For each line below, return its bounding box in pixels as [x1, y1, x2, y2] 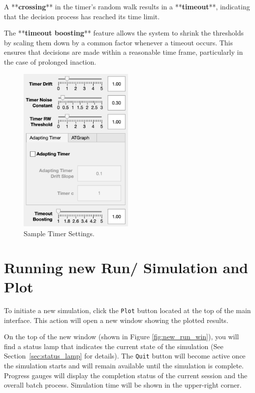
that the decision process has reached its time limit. [4, 11, 160, 21]
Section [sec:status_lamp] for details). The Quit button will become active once [4, 351, 246, 361]
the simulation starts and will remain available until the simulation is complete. [4, 360, 244, 371]
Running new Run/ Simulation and [4, 257, 248, 277]
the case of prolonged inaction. [4, 56, 96, 67]
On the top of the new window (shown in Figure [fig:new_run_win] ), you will [4, 331, 239, 342]
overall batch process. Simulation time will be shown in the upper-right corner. [4, 380, 242, 390]
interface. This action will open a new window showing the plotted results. [4, 315, 228, 325]
